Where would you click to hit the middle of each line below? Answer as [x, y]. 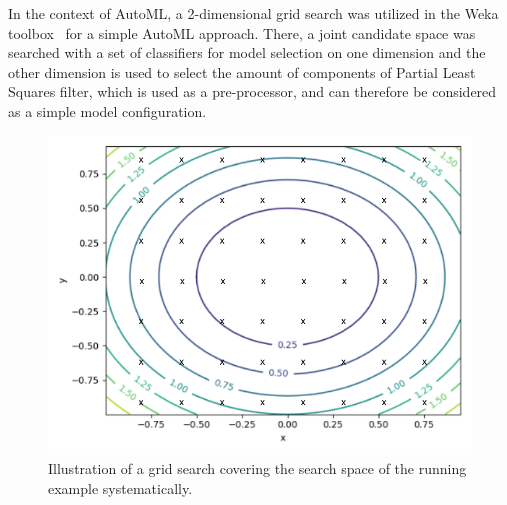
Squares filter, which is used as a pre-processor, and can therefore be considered [252, 91]
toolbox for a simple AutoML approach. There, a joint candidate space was [242, 32]
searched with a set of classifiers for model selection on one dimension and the [247, 52]
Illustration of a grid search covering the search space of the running [257, 468]
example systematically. [120, 487]
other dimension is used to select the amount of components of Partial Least [242, 71]
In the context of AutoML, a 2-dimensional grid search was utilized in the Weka [253, 13]
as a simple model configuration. [107, 110]
